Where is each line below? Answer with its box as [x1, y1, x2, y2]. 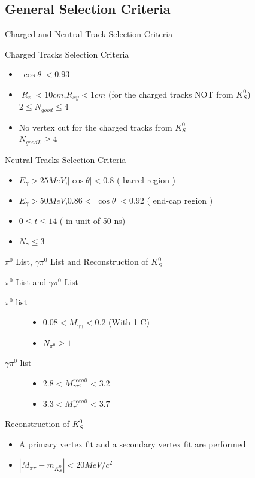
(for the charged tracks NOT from [108, 87, 233, 100]
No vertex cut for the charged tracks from [19, 120, 172, 133]
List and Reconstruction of [50, 255, 148, 268]
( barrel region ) [116, 173, 176, 186]
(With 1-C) [108, 316, 150, 328]
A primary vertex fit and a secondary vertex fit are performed [19, 437, 246, 450]
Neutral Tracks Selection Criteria [5, 153, 126, 165]
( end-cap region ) [147, 193, 213, 206]
